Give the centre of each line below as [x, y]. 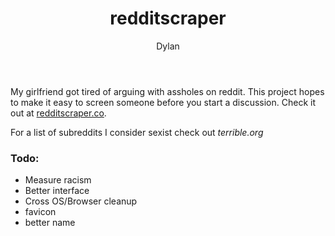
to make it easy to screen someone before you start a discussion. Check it [163, 102]
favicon [40, 212]
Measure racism [58, 180]
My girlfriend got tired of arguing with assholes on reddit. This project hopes [167, 91]
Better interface [57, 191]
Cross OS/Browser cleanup [81, 201]
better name [50, 223]
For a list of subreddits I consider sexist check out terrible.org [137, 132]
